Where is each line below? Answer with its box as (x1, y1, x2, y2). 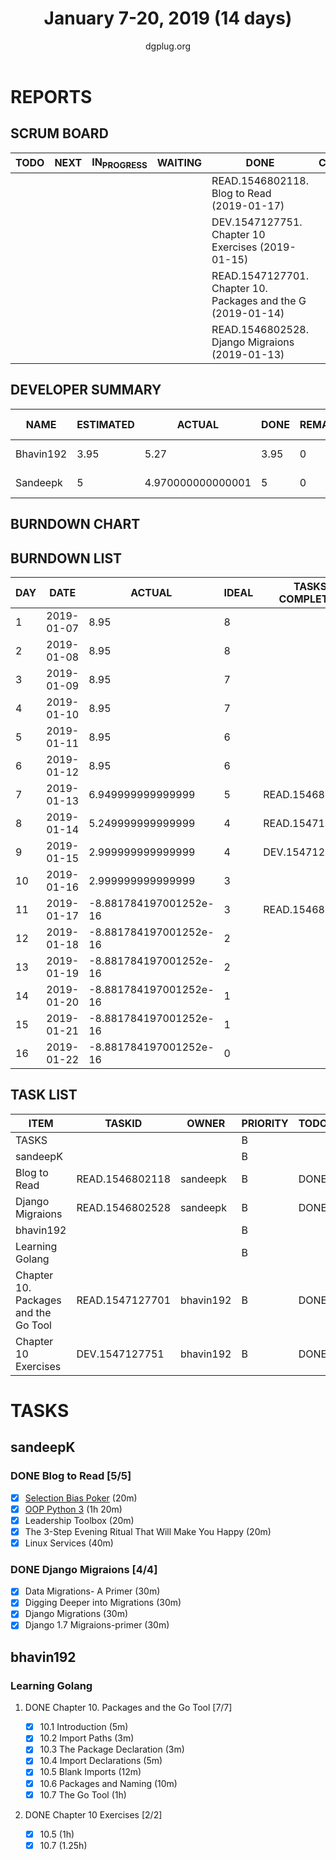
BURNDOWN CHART (10, 516, 141, 533)
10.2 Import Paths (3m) (39, 1732, 135, 1744)
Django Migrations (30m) (24, 1608, 129, 1620)
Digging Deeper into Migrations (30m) (24, 1597, 182, 1609)
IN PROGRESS (91, 155, 148, 171)
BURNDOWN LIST (10, 550, 123, 567)
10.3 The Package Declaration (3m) (39, 1743, 185, 1756)
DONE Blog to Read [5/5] (10, 1469, 132, 1483)
